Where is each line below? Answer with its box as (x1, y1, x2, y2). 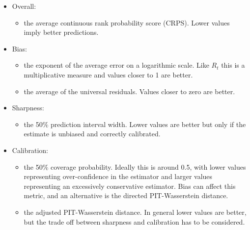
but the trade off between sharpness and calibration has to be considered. (24, 216, 245, 227)
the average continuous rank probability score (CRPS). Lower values (24, 17, 230, 27)
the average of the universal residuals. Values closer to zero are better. (24, 86, 235, 96)
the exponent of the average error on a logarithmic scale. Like (24, 60, 209, 70)
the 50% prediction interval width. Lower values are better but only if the (24, 119, 246, 129)
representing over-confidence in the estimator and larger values (24, 171, 213, 181)
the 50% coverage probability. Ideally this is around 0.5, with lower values (24, 161, 246, 172)
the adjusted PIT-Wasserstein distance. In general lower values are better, (24, 206, 247, 217)
